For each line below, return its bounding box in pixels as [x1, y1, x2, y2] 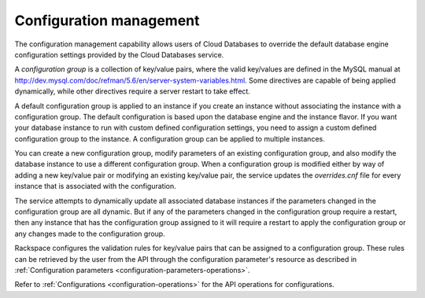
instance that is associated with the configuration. [14, 182, 176, 191]
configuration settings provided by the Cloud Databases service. [14, 50, 224, 59]
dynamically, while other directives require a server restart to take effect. [14, 86, 251, 96]
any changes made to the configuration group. [14, 229, 165, 238]
